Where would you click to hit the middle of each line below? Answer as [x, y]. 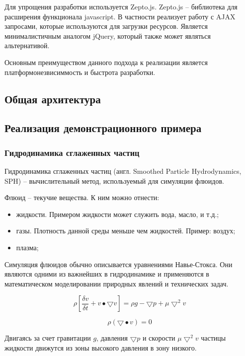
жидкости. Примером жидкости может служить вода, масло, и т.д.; [118, 214]
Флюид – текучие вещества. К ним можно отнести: [82, 197]
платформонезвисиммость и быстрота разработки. [80, 72]
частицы [213, 338]
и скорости [159, 338]
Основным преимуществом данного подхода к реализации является [106, 62]
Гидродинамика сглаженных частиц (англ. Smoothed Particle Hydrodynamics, [123, 171]
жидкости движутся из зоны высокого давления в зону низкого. [101, 347]
